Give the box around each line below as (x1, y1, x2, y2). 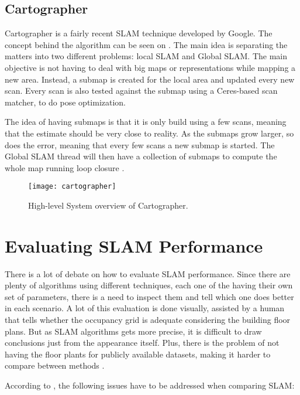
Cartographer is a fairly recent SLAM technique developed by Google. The (5, 27, 273, 39)
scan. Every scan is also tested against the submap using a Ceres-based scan (5, 84, 278, 97)
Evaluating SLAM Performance (5, 233, 263, 257)
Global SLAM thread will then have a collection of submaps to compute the (5, 150, 277, 162)
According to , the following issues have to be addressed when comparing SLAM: (5, 379, 295, 391)
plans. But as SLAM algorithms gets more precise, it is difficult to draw (5, 325, 262, 337)
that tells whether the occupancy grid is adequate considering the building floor (5, 314, 291, 326)
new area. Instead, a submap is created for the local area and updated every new (5, 73, 295, 85)
